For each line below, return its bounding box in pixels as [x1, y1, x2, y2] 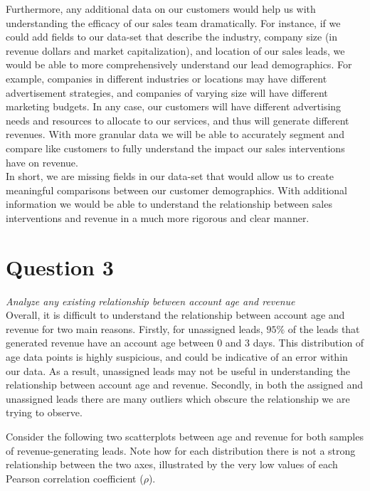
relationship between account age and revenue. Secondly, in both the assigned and [6, 377, 363, 392]
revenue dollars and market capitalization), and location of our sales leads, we [6, 43, 345, 58]
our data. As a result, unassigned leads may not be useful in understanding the [6, 363, 351, 378]
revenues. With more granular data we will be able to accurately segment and [6, 127, 344, 142]
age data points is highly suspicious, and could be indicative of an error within [6, 349, 348, 364]
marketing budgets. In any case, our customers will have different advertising [6, 99, 342, 114]
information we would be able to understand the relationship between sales [6, 196, 332, 211]
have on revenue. [6, 154, 78, 169]
